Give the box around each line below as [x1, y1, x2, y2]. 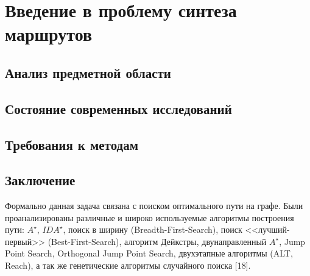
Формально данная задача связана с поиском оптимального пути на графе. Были [5, 199, 303, 212]
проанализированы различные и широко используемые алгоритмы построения [5, 211, 294, 224]
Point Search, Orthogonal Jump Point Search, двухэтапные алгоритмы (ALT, [5, 247, 293, 260]
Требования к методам [5, 135, 138, 154]
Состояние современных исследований [5, 99, 232, 118]
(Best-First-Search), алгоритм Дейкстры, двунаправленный [48, 235, 267, 247]
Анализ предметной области [5, 63, 171, 82]
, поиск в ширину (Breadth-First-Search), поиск [63, 223, 242, 236]
